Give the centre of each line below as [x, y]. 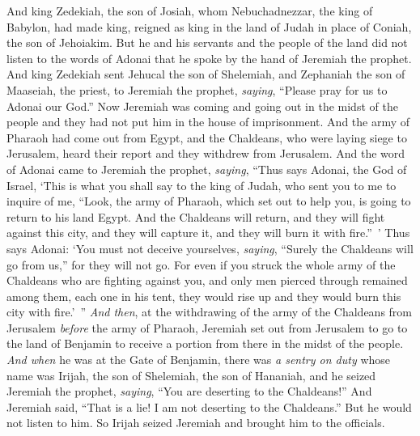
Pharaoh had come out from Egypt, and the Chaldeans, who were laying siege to [207, 137]
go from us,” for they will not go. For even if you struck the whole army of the [201, 264]
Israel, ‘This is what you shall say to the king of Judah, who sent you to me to [202, 185]
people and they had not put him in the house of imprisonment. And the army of [208, 122]
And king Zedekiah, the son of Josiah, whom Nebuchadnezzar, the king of [190, 11]
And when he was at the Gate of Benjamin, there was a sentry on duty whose [199, 360]
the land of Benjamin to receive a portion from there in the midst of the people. [205, 343]
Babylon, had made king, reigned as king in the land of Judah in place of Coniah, [209, 26]
